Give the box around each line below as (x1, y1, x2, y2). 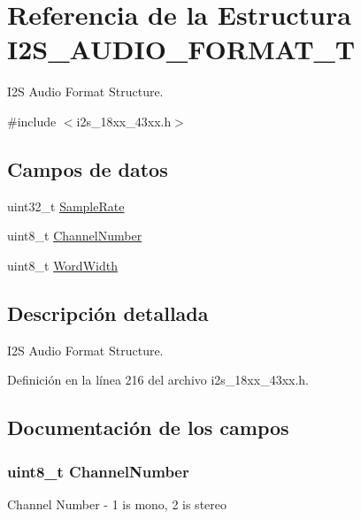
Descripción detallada (7, 299, 209, 326)
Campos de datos (7, 155, 168, 182)
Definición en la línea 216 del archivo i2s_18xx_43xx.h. (7, 370, 309, 389)
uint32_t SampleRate (7, 196, 125, 215)
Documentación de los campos (7, 414, 289, 441)
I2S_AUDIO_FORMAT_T (7, 31, 356, 67)
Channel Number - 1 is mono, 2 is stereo (7, 494, 227, 513)
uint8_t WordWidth (7, 256, 118, 274)
